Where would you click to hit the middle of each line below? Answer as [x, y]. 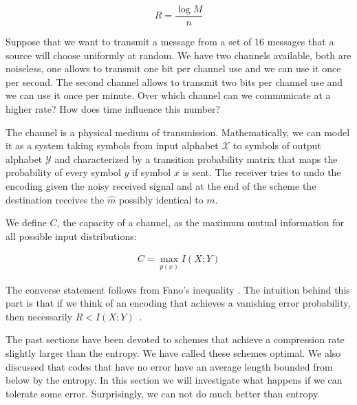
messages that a [301, 42]
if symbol [151, 172]
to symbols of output [277, 145]
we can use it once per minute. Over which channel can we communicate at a [168, 95]
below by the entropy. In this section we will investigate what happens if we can [174, 380]
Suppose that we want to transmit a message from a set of [129, 42]
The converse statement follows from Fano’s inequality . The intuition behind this [178, 289]
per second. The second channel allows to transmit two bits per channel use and [174, 81]
